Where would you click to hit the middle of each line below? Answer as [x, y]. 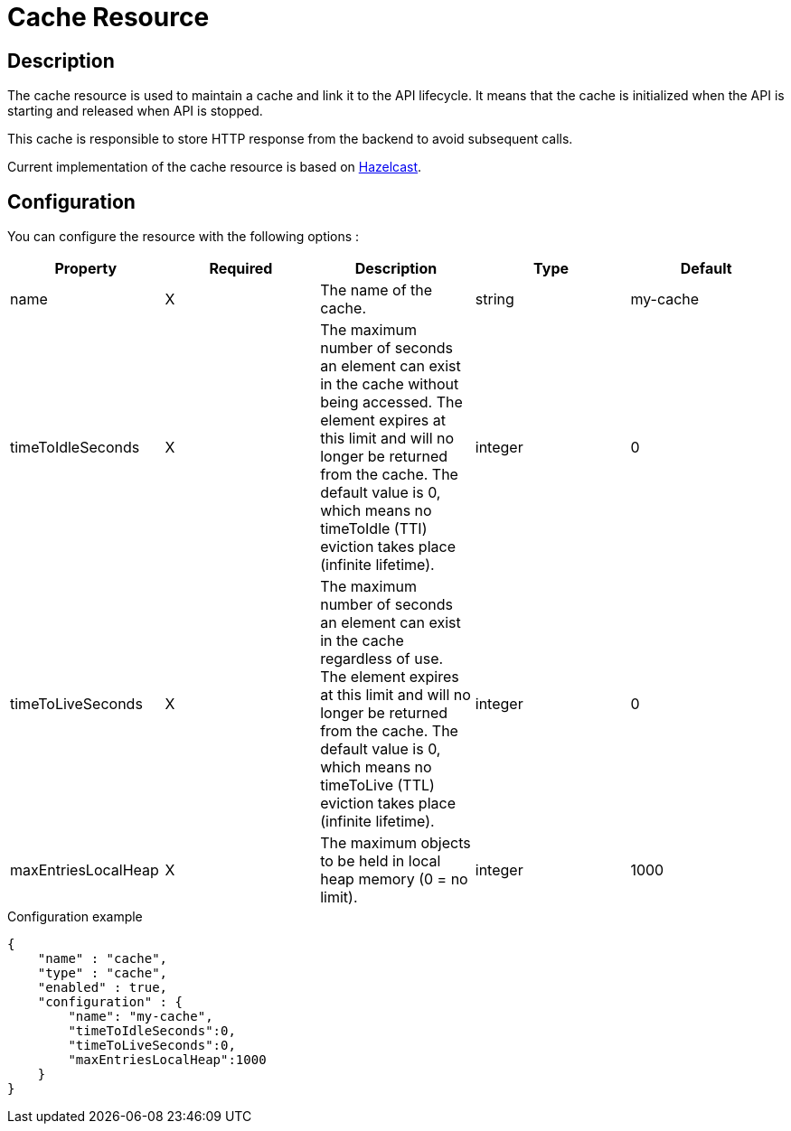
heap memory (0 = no [394, 879]
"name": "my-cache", [141, 1017]
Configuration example [75, 917]
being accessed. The [391, 402]
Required [241, 269]
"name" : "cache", [103, 959]
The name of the [377, 290]
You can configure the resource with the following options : [184, 237]
